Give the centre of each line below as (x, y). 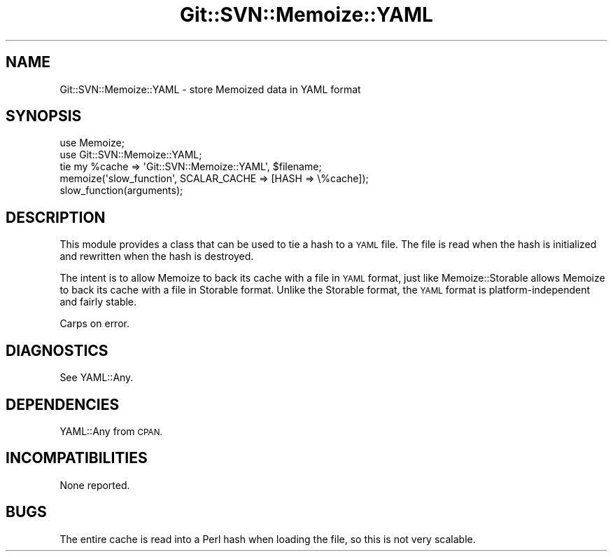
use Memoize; (92, 143)
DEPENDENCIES (63, 404)
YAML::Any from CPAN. (111, 431)
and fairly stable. (98, 302)
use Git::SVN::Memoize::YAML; (131, 155)
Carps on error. (94, 324)
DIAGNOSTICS (57, 350)
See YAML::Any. (97, 378)
